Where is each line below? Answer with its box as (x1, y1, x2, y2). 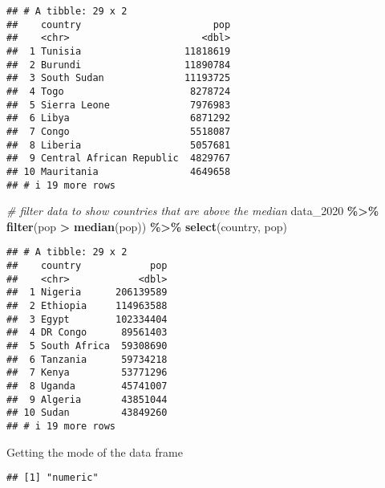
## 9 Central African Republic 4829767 (6, 152, 231, 165)
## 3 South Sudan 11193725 (6, 72, 231, 84)
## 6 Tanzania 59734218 (6, 353, 168, 365)
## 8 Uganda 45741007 (6, 380, 168, 392)
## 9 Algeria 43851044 (6, 393, 168, 405)
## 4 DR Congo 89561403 (6, 327, 168, 339)
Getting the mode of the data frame (6, 443, 183, 460)
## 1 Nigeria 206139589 (6, 287, 168, 299)
